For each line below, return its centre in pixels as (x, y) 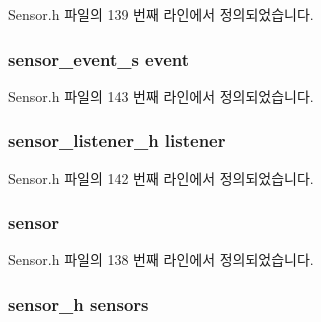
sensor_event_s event (98, 58)
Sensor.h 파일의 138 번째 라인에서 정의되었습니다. (161, 259)
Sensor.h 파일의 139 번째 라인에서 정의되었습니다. (161, 14)
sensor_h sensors (78, 303)
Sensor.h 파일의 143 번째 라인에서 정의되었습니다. (161, 95)
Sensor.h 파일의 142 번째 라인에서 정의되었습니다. (161, 177)
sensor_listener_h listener (117, 140)
